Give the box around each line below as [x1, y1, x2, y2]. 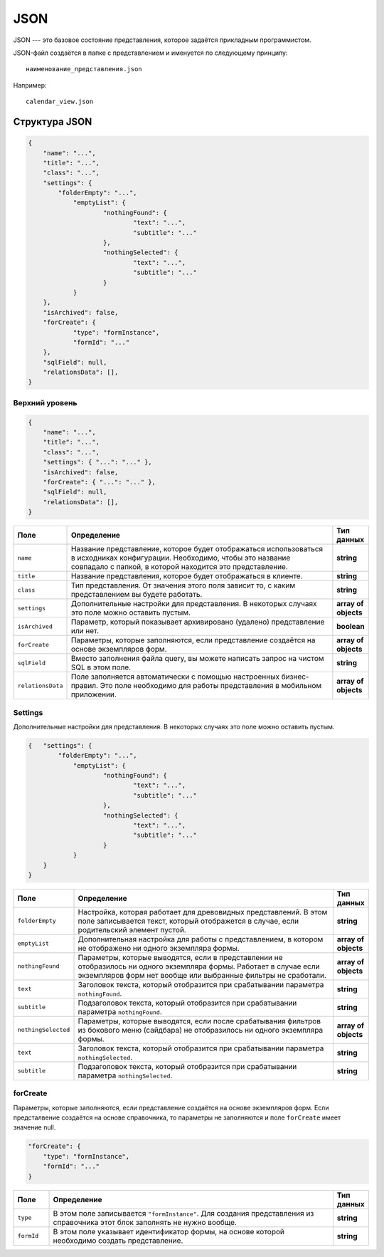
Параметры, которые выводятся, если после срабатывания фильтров [78, 1016, 321, 1026]
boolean [336, 622, 366, 632]
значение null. [13, 1123, 56, 1132]
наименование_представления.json [26, 65, 142, 73]
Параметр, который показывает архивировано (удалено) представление [70, 617, 325, 627]
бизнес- [281, 672, 309, 682]
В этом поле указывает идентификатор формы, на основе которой [53, 1226, 284, 1236]
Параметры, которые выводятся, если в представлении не [78, 952, 283, 962]
